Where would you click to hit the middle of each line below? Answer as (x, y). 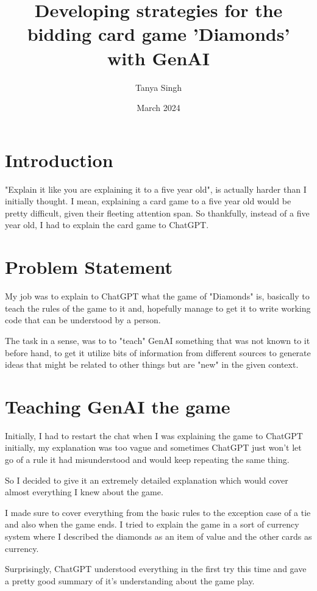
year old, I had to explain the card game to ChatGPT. (107, 225)
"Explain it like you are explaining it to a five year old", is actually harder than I (156, 189)
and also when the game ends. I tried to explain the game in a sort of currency (152, 524)
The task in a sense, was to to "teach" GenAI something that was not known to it (158, 340)
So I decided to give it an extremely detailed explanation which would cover (147, 480)
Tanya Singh (158, 87)
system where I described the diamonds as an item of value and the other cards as (158, 536)
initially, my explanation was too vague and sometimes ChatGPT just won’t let (153, 447)
